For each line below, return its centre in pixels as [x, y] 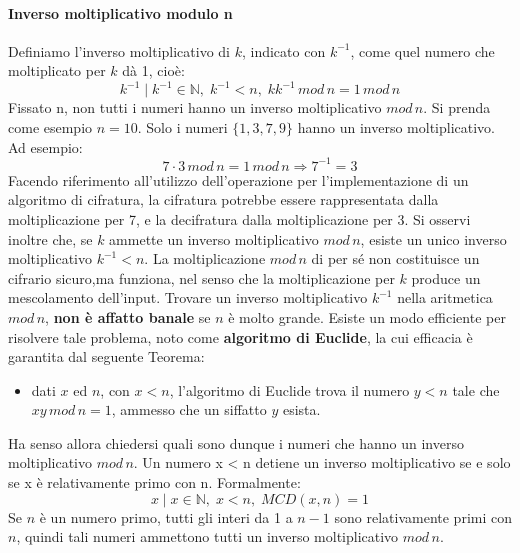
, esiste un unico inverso [433, 238]
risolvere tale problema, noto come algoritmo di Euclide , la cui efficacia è [240, 336]
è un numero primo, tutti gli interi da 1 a [166, 516]
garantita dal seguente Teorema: [106, 356]
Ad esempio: [45, 146]
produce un [446, 277]
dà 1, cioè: [153, 70]
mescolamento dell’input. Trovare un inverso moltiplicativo [188, 297]
